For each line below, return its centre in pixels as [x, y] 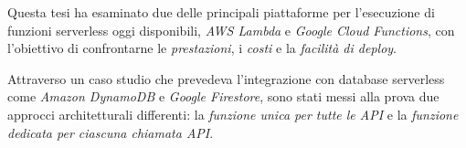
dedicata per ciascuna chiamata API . [111, 132]
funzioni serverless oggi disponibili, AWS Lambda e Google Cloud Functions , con [231, 30]
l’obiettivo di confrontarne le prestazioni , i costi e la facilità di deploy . [202, 48]
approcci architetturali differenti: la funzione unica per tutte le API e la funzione [233, 114]
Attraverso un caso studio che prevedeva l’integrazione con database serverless [226, 78]
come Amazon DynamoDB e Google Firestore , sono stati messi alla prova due [223, 96]
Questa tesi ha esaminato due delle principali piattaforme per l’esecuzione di [221, 12]
